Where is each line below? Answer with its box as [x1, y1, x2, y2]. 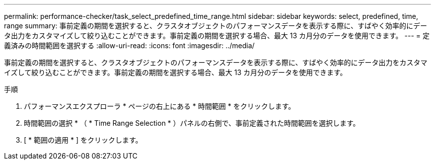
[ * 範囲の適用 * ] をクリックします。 [24, 136, 143, 144]
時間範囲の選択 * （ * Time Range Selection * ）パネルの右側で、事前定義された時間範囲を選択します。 [24, 119, 360, 127]
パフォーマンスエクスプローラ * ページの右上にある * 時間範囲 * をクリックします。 [24, 102, 295, 110]
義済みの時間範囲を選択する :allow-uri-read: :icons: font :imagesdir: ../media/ [4, 41, 255, 50]
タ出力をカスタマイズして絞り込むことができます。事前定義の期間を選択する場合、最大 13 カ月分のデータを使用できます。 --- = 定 [4, 31, 430, 40]
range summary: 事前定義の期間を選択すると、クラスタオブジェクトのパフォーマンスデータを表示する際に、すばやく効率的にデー [4, 21, 427, 30]
